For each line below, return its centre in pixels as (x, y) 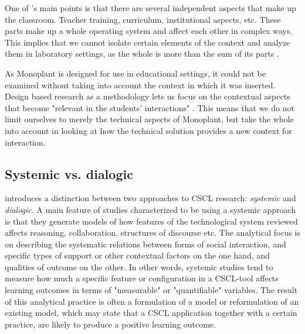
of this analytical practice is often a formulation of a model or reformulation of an (152, 301)
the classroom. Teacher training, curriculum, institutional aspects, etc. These (143, 19)
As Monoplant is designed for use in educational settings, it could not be (135, 73)
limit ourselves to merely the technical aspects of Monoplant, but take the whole (149, 119)
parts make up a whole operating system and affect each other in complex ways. (149, 31)
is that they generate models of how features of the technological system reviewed (151, 221)
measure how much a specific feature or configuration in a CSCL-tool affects (142, 278)
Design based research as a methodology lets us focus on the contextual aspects (148, 96)
